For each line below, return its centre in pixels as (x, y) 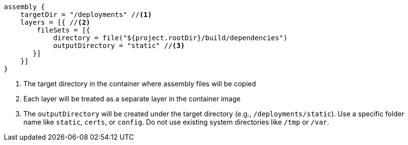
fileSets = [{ (64, 30)
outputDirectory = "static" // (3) (119, 46)
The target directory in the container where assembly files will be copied (140, 84)
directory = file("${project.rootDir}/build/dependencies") (170, 38)
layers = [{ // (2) (55, 22)
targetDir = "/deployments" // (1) (86, 15)
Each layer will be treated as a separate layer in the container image (132, 99)
